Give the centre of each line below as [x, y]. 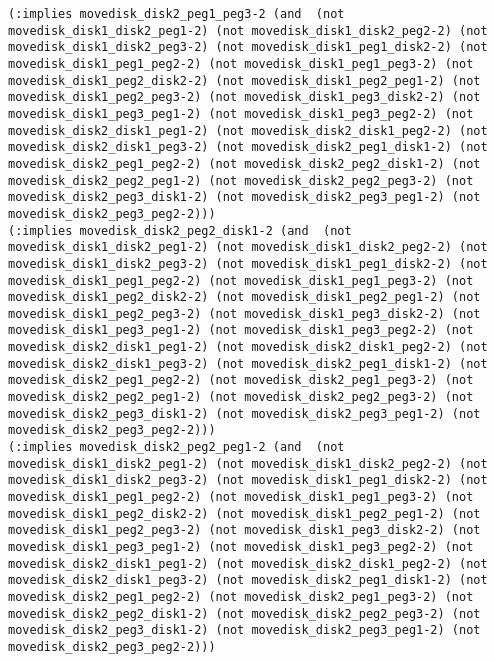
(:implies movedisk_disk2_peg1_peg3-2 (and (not [176, 14]
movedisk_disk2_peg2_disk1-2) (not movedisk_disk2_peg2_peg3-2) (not [244, 613]
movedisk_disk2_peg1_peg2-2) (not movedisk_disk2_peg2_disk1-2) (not [244, 163]
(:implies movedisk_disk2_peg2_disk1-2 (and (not [180, 230]
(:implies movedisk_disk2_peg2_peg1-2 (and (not [176, 447]
